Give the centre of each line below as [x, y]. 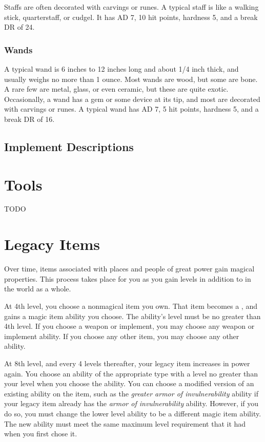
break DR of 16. [29, 119]
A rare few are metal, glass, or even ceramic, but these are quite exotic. [116, 89]
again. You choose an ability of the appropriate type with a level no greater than [131, 373]
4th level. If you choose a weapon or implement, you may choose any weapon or [129, 326]
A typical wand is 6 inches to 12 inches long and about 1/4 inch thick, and [121, 69]
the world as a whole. [38, 289]
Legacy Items [52, 244]
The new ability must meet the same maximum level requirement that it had [125, 423]
